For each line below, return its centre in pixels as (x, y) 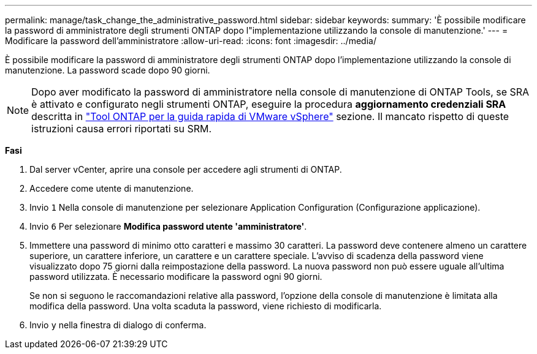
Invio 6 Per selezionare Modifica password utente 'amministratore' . (168, 226)
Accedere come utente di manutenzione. (112, 188)
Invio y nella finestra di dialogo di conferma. (118, 325)
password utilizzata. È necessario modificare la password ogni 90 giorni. (176, 277)
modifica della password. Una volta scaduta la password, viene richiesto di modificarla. (206, 306)
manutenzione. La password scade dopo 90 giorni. (108, 70)
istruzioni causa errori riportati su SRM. (122, 129)
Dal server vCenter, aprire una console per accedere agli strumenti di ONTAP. (186, 169)
